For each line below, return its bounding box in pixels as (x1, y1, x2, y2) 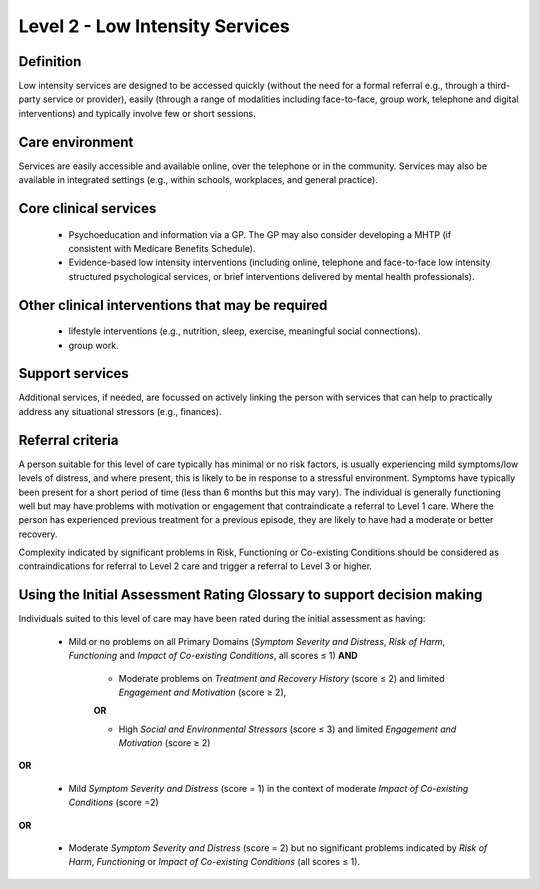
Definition (18, 53, 82, 70)
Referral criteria (18, 431, 119, 449)
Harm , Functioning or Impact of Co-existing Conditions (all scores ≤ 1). (68, 856, 360, 868)
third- (486, 80, 511, 92)
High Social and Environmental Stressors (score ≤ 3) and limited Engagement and (118, 723, 457, 735)
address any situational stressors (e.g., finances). (18, 405, 222, 417)
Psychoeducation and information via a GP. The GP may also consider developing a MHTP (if (68, 228, 452, 240)
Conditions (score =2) (68, 796, 159, 809)
